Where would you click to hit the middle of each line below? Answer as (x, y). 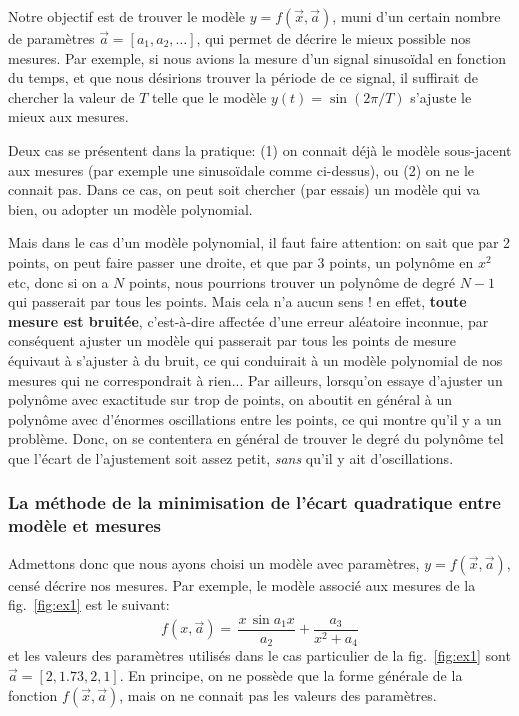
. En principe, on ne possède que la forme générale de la (291, 674)
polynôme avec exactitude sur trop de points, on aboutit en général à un (230, 399)
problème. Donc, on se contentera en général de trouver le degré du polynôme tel (256, 438)
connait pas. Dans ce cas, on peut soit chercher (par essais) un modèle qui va (244, 189)
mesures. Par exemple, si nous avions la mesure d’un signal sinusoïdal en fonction (257, 57)
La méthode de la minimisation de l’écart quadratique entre (254, 502)
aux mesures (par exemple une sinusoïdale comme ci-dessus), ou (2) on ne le (241, 169)
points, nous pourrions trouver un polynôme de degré (291, 281)
